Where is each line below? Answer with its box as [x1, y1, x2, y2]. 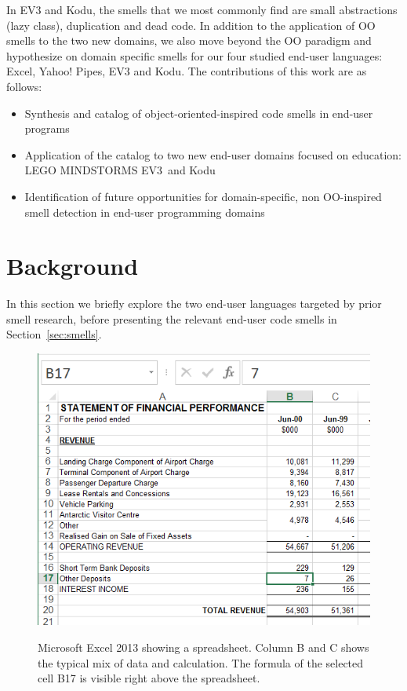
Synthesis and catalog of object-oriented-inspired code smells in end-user [24, 104, 373, 121]
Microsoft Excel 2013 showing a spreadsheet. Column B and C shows [38, 639, 369, 656]
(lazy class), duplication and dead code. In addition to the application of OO [6, 16, 376, 33]
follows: [6, 78, 42, 94]
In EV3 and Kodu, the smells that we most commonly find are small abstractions [6, 2, 398, 17]
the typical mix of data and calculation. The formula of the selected [38, 654, 364, 671]
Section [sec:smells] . [6, 326, 102, 342]
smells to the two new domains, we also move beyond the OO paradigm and [6, 32, 372, 49]
